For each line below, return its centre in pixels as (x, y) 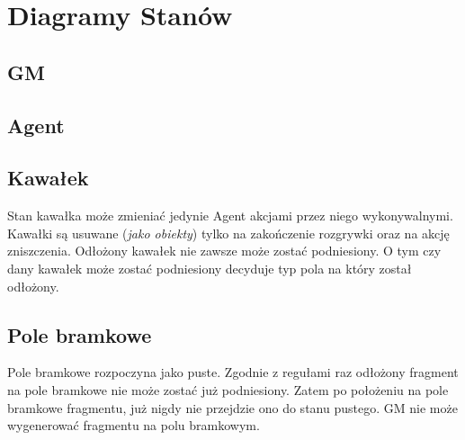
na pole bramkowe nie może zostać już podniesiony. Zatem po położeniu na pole (228, 389)
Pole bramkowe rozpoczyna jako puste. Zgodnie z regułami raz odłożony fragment (233, 372)
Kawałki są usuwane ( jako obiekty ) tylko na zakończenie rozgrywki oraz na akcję (228, 233)
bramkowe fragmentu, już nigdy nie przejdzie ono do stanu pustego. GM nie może (232, 407)
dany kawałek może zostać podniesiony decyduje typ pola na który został (210, 268)
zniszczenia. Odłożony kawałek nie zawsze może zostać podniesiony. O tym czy (224, 251)
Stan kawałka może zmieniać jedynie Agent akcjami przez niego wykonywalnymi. (230, 216)
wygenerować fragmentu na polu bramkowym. (134, 425)
